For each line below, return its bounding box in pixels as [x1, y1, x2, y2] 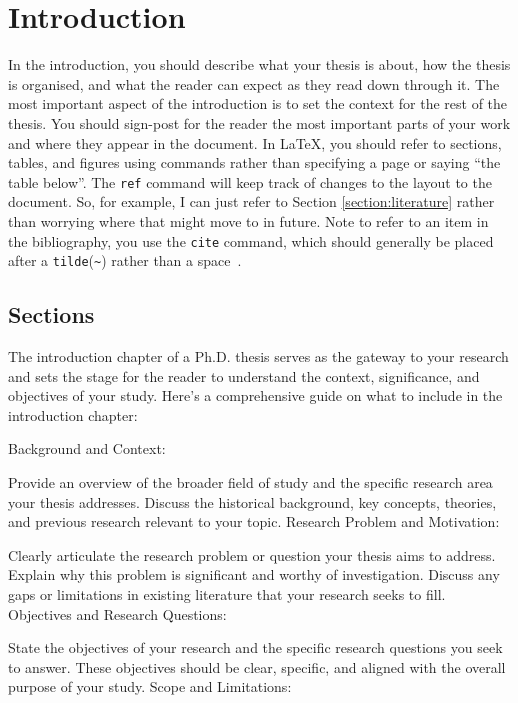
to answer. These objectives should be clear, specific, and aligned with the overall [8, 656, 506, 677]
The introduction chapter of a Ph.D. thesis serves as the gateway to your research [8, 346, 509, 367]
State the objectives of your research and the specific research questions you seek [8, 637, 503, 658]
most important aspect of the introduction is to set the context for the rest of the [8, 93, 508, 114]
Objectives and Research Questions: [8, 603, 227, 624]
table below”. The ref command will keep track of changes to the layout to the [8, 171, 492, 192]
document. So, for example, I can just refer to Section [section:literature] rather [8, 191, 495, 212]
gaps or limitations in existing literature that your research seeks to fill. [8, 583, 446, 604]
